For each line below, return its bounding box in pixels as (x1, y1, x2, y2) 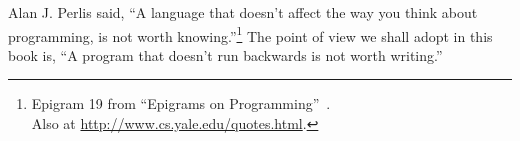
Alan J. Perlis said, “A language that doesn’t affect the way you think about (8, 2, 478, 22)
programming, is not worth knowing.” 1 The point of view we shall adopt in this (8, 22, 493, 46)
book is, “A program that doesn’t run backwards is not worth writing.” (8, 44, 443, 65)
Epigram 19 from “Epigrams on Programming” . (31, 93, 331, 114)
